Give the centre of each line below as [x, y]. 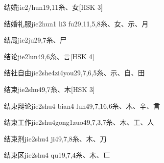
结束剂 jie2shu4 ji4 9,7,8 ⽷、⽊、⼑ [55, 138]
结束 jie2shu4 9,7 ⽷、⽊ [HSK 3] [49, 89]
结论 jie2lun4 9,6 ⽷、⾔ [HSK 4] [49, 56]
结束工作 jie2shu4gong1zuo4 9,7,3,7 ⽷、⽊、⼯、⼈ [79, 122]
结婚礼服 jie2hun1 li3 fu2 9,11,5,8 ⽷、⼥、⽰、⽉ [76, 23]
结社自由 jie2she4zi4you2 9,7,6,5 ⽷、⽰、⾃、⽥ [74, 73]
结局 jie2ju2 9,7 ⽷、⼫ [35, 40]
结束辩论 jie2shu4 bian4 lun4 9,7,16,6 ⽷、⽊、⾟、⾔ [82, 105]
